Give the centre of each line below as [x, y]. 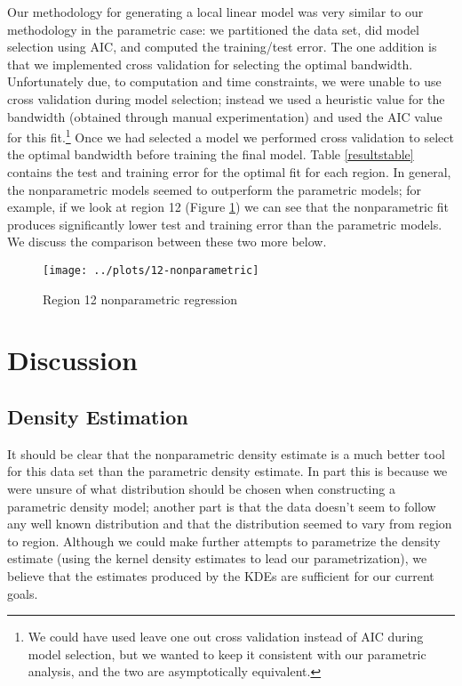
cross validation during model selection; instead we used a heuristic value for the [226, 98]
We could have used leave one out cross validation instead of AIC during [226, 637]
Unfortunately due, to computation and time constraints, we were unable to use [224, 81]
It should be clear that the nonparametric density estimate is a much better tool [226, 453]
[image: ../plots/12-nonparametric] [151, 270]
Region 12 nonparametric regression [140, 299]
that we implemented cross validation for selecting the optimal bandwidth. [210, 64]
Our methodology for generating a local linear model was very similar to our [215, 12]
